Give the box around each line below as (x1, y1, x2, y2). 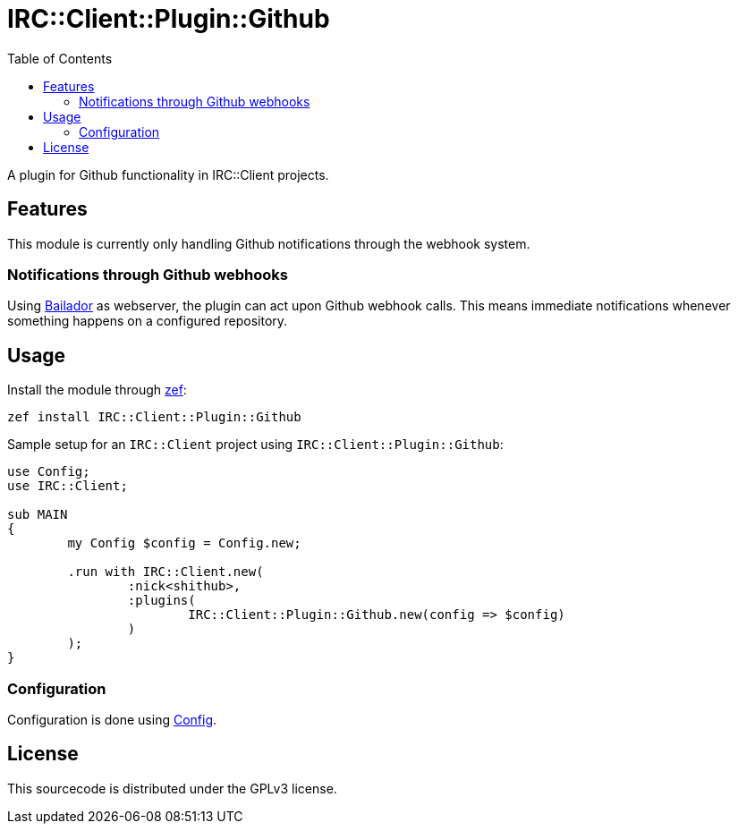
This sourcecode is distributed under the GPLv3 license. (7, 780, 337, 796)
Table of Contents (7, 50, 113, 66)
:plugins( (127, 593, 196, 608)
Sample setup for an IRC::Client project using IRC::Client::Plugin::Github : (7, 437, 504, 453)
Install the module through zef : (7, 382, 187, 398)
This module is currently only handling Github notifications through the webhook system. (7, 235, 530, 251)
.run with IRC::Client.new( (67, 564, 264, 580)
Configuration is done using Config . (7, 711, 217, 727)
